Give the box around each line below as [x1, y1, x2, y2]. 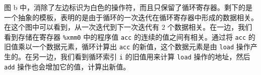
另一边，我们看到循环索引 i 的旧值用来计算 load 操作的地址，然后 [32, 51, 250, 62]
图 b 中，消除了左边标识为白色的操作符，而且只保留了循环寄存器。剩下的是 [4, 2, 253, 12]
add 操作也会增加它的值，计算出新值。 [4, 61, 130, 71]
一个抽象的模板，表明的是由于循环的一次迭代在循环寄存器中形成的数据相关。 [4, 12, 258, 22]
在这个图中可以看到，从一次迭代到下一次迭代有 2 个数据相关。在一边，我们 [4, 22, 252, 32]
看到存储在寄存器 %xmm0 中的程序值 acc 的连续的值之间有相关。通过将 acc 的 [4, 31, 255, 42]
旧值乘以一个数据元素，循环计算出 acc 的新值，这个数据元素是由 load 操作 [4, 41, 250, 52]
